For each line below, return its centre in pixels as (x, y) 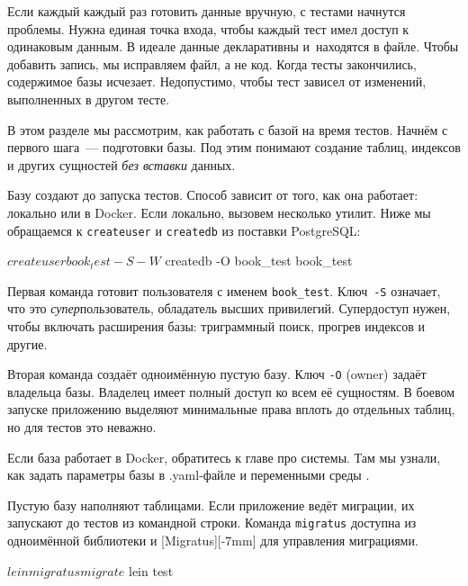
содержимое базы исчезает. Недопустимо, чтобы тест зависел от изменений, (217, 81)
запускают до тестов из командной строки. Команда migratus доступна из (212, 523)
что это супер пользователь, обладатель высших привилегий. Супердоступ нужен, (229, 308)
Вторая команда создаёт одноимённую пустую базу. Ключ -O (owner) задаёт (217, 374)
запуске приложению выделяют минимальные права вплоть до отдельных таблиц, (231, 409)
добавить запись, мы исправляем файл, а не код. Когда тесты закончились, (212, 63)
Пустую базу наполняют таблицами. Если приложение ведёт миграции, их (211, 505)
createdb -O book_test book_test (259, 261)
